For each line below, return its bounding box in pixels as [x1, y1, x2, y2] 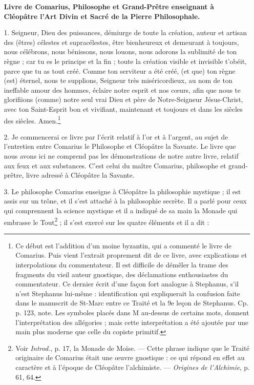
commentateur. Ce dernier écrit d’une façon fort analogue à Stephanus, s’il [15, 279, 239, 289]
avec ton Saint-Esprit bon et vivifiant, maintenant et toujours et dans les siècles [4, 103, 243, 114]
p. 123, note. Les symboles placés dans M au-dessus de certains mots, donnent [15, 307, 249, 317]
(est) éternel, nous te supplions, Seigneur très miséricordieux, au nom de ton [4, 75, 233, 85]
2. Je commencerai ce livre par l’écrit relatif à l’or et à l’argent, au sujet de [4, 131, 228, 142]
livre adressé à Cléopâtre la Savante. [26, 170, 135, 180]
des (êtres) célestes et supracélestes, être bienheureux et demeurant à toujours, [4, 37, 239, 47]
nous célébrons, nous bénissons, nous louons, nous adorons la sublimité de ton [4, 46, 237, 57]
